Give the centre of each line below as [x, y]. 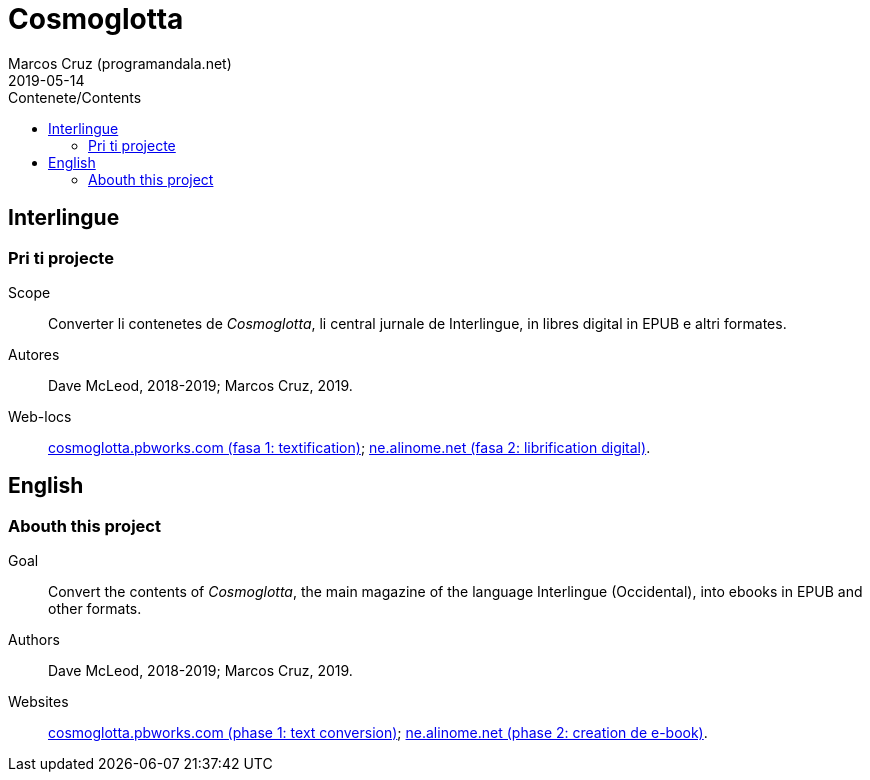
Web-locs [40, 416]
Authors [34, 640]
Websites [38, 702]
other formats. [95, 609]
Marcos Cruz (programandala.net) [120, 63]
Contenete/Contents [75, 97]
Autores [34, 354]
